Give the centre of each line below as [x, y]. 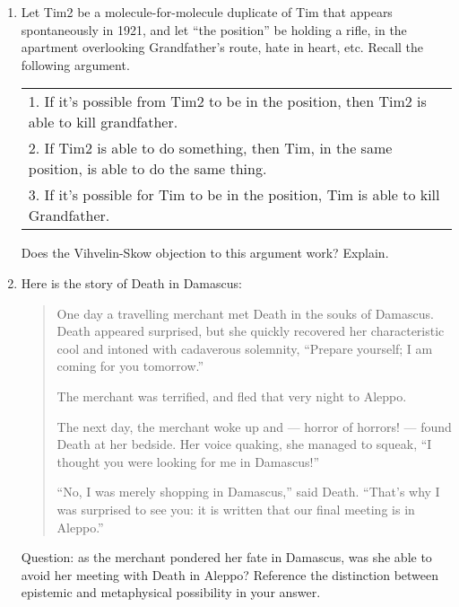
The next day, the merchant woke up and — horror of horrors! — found [254, 426]
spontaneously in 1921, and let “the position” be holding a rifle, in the [214, 29]
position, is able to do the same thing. [147, 169]
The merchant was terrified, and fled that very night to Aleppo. [232, 396]
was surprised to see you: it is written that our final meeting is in [236, 509]
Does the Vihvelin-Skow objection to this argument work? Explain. [205, 253]
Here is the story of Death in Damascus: [131, 282]
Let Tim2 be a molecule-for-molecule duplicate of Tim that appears [207, 12]
